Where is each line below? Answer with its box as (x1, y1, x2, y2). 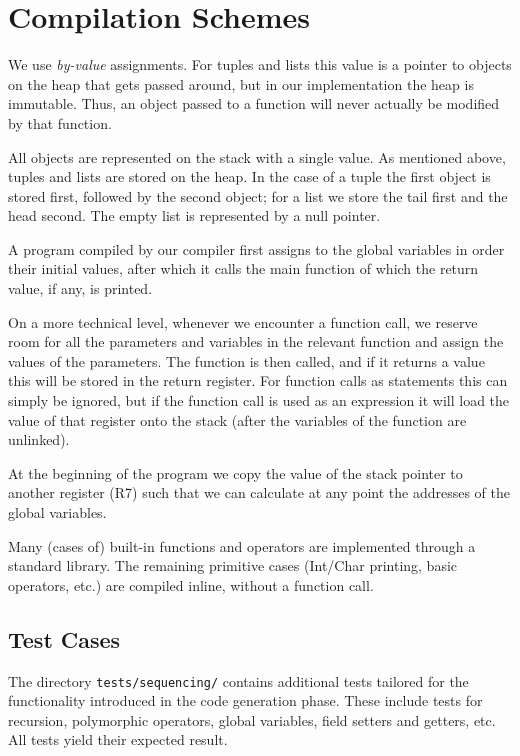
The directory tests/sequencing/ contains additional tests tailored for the (8, 670, 469, 691)
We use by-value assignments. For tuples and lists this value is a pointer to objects (8, 54, 512, 75)
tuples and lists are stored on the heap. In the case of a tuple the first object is (8, 166, 491, 187)
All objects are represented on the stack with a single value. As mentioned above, (8, 146, 506, 167)
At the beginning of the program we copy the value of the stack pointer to (8, 462, 463, 483)
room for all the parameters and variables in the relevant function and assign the (8, 331, 504, 352)
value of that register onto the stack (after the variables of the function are (8, 409, 467, 430)
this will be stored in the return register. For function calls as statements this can (8, 370, 508, 391)
